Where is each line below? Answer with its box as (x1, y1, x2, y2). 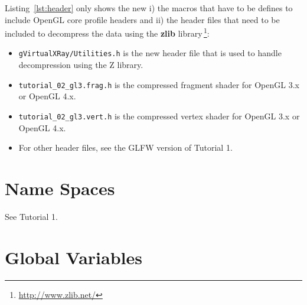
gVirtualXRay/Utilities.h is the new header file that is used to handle (18, 47, 282, 59)
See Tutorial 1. (5, 210, 58, 222)
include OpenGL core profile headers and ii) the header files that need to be (5, 13, 280, 25)
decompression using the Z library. (18, 59, 143, 71)
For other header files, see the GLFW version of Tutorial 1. (18, 141, 233, 154)
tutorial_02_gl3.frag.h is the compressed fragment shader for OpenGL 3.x (18, 78, 299, 90)
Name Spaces (5, 176, 115, 200)
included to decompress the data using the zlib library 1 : (5, 25, 210, 39)
